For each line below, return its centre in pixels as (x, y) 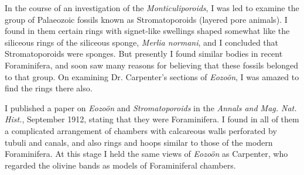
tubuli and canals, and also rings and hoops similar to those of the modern (139, 142)
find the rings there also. (49, 88)
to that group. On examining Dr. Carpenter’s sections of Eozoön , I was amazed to (152, 76)
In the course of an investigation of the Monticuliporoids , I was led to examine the (152, 8)
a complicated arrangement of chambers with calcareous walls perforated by (141, 130)
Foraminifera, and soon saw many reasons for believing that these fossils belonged (152, 65)
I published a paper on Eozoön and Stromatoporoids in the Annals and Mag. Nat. (151, 107)
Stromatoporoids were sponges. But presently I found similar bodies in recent (144, 54)
